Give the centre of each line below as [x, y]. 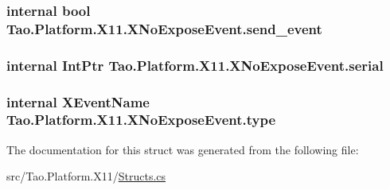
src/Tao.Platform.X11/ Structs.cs [86, 176]
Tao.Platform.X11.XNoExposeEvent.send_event [164, 28]
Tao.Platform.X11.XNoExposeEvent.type [141, 120]
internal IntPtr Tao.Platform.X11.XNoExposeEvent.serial [195, 65]
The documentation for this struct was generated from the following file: [183, 149]
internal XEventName [78, 101]
